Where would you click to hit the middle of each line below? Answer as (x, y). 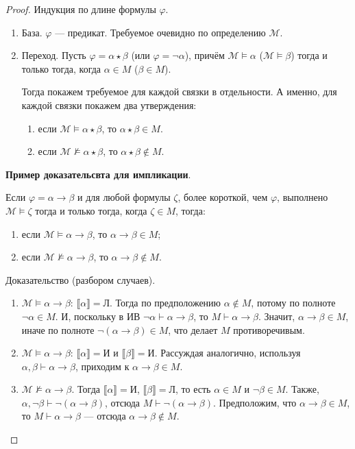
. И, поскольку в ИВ (98, 316)
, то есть (193, 389)
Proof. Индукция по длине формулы (81, 9)
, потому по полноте (293, 303)
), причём (205, 55)
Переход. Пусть (54, 55)
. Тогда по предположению (166, 303)
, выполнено (303, 197)
